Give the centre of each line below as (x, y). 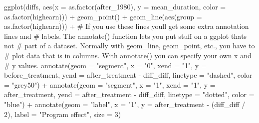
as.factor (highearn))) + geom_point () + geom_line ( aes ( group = (103, 16)
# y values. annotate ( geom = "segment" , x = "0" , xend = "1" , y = (105, 65)
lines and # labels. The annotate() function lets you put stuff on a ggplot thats (126, 36)
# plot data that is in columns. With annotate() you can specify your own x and (128, 55)
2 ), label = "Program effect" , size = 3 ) (63, 114)
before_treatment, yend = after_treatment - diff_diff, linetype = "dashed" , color (128, 75)
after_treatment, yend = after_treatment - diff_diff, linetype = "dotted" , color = (129, 94)
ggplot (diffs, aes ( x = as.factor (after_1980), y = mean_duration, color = (115, 6)
